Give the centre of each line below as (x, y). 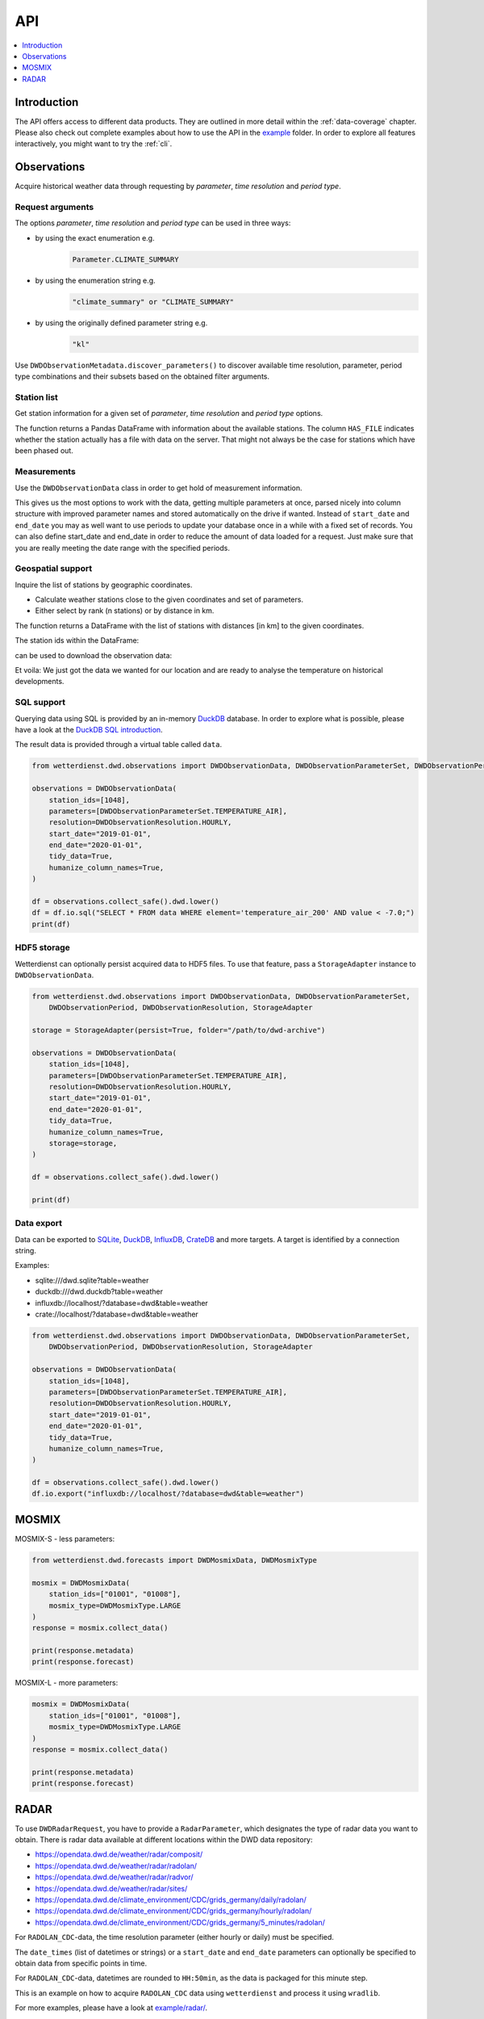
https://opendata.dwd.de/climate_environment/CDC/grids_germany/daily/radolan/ (171, 1900)
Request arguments (54, 208)
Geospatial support (54, 569)
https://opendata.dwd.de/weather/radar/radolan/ (116, 1866)
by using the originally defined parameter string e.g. (121, 322)
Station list (36, 397)
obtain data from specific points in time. (81, 1963)
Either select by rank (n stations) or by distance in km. (125, 611)
